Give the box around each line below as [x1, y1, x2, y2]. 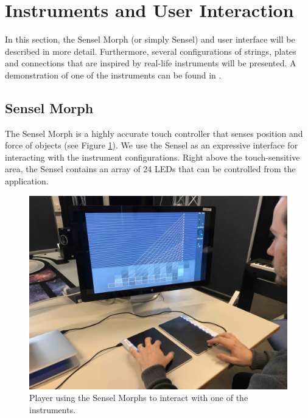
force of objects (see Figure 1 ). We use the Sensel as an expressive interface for [5, 139, 298, 152]
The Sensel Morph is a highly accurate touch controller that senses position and [5, 127, 303, 139]
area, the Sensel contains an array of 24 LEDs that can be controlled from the [5, 162, 296, 175]
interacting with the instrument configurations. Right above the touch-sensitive [5, 150, 300, 163]
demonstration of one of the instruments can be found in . [5, 68, 222, 81]
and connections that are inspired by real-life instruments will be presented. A [5, 57, 296, 69]
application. [5, 175, 49, 187]
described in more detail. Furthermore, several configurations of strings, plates [5, 44, 296, 57]
